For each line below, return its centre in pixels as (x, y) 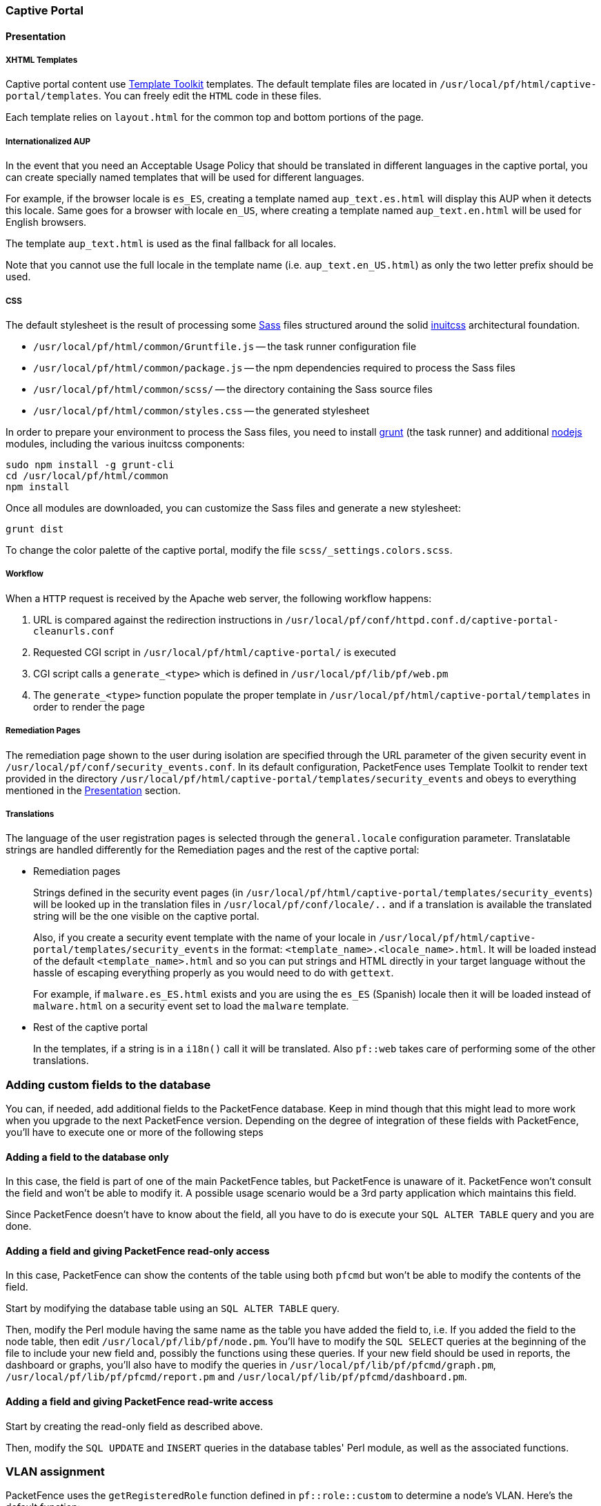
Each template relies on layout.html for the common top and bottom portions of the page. (215, 117)
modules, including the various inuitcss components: (125, 443)
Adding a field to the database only (87, 1157)
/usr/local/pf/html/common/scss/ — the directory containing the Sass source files (233, 389)
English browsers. (46, 222)
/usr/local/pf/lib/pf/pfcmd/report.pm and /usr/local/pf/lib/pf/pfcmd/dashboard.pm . (236, 1377)
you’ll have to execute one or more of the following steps (135, 1132)
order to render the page (89, 706)
